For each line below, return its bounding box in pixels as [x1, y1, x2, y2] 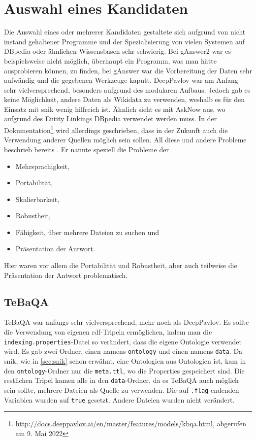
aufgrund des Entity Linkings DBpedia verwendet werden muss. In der [4, 113, 217, 124]
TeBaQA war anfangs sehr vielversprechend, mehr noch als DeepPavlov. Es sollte [4, 317, 249, 327]
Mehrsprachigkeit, [15, 161, 69, 171]
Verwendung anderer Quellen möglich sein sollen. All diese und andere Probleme [4, 135, 247, 145]
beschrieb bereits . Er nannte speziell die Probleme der [4, 144, 169, 154]
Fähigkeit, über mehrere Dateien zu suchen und [15, 227, 159, 237]
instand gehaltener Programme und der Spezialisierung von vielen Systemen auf [4, 36, 245, 46]
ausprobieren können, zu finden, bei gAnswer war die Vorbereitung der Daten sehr [4, 65, 252, 75]
